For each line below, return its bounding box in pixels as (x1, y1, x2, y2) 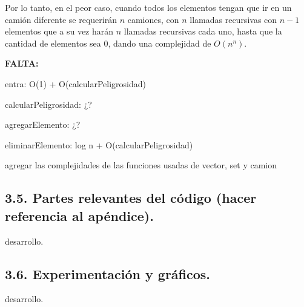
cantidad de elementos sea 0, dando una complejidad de (5, 36, 211, 49)
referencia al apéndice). (5, 206, 154, 225)
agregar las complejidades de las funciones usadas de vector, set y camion (5, 159, 277, 171)
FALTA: (5, 57, 39, 70)
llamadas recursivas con (190, 13, 277, 25)
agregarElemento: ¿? (5, 118, 81, 131)
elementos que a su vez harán (5, 25, 114, 38)
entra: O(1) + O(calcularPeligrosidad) (5, 77, 146, 90)
